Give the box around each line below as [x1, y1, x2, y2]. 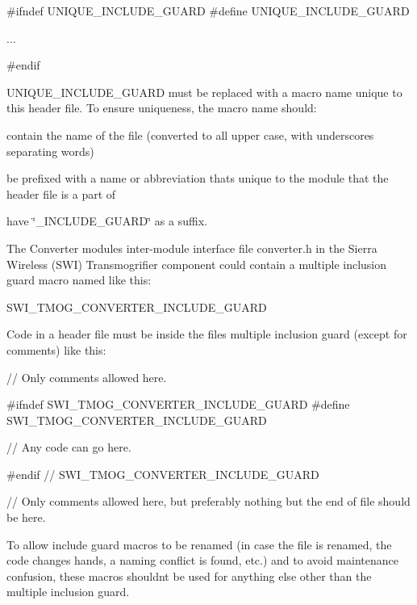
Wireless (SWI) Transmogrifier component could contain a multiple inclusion [6, 255, 387, 272]
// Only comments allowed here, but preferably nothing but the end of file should [6, 493, 411, 510]
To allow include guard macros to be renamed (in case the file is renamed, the [6, 536, 392, 552]
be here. [6, 509, 46, 526]
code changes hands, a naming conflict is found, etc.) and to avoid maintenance [6, 552, 398, 569]
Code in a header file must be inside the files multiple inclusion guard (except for [6, 326, 407, 342]
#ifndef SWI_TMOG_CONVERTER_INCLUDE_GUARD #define [6, 396, 350, 413]
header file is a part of [6, 185, 116, 202]
